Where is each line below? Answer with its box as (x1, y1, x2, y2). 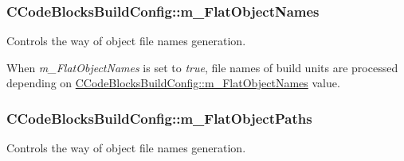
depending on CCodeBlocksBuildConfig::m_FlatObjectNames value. (6, 75, 340, 91)
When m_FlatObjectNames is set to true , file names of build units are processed (6, 59, 398, 75)
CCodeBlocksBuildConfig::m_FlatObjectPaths (6, 108, 312, 128)
